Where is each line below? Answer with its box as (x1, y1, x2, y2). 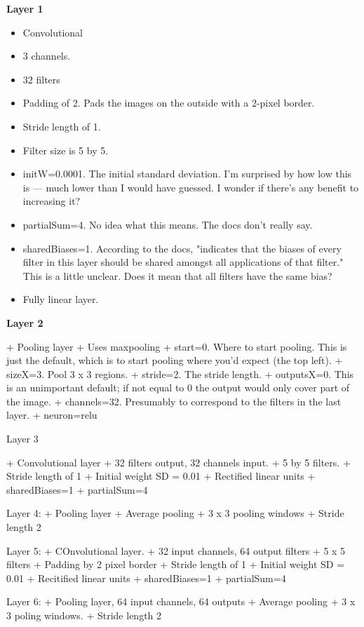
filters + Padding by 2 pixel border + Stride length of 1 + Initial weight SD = (6, 557, 345, 572)
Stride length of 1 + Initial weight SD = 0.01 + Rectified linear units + (6, 468, 316, 483)
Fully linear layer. (22, 292, 99, 306)
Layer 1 (6, 1, 43, 15)
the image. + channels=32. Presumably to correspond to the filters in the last (6, 393, 342, 408)
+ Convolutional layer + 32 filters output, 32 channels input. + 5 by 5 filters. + (6, 454, 351, 469)
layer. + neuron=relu (6, 407, 97, 422)
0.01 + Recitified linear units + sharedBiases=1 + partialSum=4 (6, 570, 286, 585)
